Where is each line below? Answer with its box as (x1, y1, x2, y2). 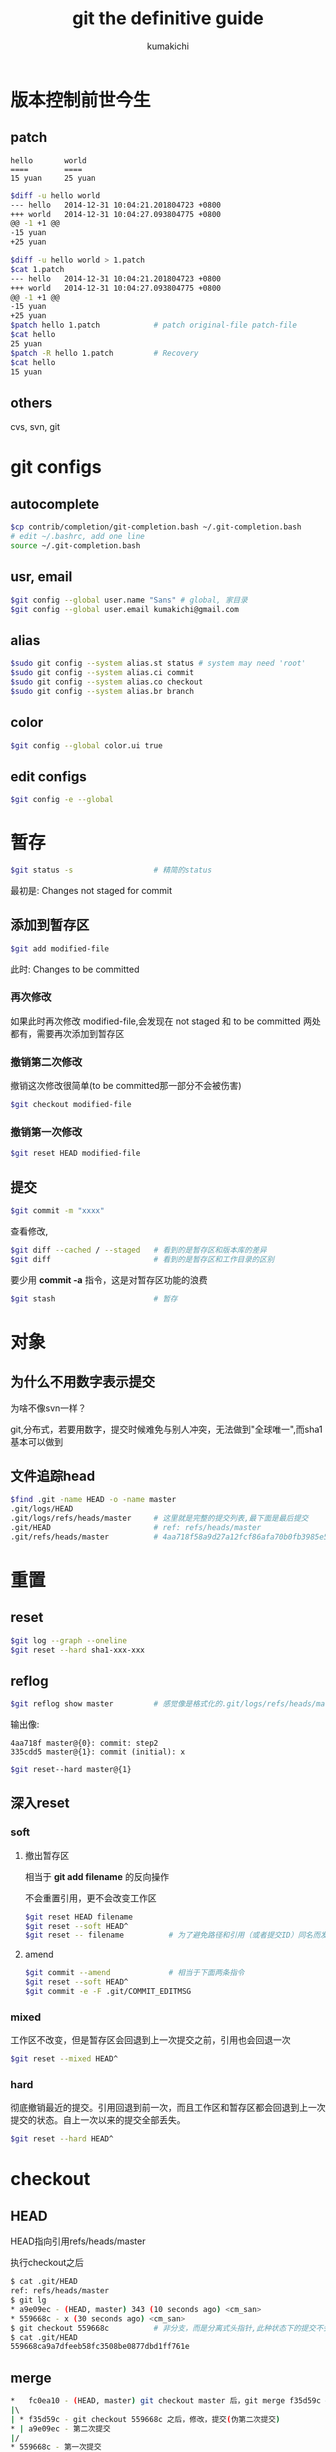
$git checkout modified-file (10, 1100, 132, 1110)
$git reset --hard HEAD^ (10, 2134, 114, 2144)
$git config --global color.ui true (10, 740, 163, 751)
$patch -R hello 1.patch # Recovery (10, 348, 199, 358)
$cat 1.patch (10, 264, 65, 274)
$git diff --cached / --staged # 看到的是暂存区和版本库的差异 (10, 1245, 267, 1255)
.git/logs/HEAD (10, 1504, 74, 1514)
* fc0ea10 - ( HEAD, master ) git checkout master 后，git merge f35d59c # (10, 2396, 330, 2406)
